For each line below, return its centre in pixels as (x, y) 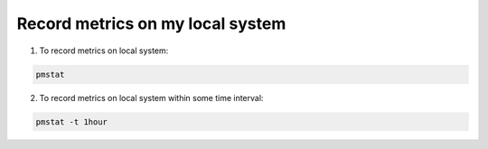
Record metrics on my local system (151, 23)
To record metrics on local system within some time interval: (151, 98)
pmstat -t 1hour (72, 121)
